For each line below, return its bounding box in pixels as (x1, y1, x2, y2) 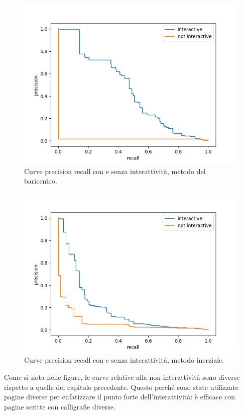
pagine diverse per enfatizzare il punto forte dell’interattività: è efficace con (4, 391, 235, 402)
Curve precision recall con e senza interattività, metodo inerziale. (24, 355, 224, 365)
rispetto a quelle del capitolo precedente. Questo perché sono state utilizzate (4, 381, 238, 392)
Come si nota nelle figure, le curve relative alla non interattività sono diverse (4, 371, 240, 382)
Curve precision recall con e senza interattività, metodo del (24, 165, 206, 176)
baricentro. (24, 176, 57, 186)
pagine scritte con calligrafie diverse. (4, 401, 115, 411)
